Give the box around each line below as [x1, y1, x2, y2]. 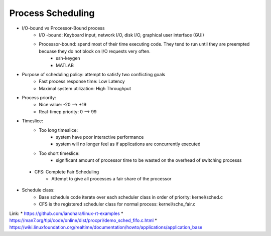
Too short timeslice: [39, 150, 80, 156]
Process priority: [22, 95, 56, 101]
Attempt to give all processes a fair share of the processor [51, 175, 172, 181]
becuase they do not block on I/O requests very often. [39, 48, 151, 54]
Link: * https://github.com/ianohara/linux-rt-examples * [9, 210, 123, 216]
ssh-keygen [56, 55, 80, 61]
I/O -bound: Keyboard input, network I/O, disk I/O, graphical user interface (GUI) [39, 32, 204, 38]
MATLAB [56, 62, 74, 68]
